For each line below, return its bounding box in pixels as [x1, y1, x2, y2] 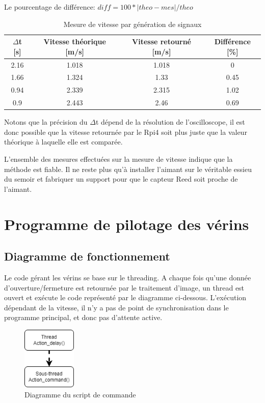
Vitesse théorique [43, 36, 106, 47]
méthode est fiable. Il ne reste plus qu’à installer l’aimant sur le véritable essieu [4, 163, 252, 174]
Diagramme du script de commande [24, 389, 136, 399]
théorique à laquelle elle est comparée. [4, 136, 123, 147]
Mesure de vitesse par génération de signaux [63, 18, 202, 29]
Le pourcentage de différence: [4, 2, 95, 12]
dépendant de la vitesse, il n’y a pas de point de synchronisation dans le [4, 302, 229, 312]
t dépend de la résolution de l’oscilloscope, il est [95, 117, 245, 127]
